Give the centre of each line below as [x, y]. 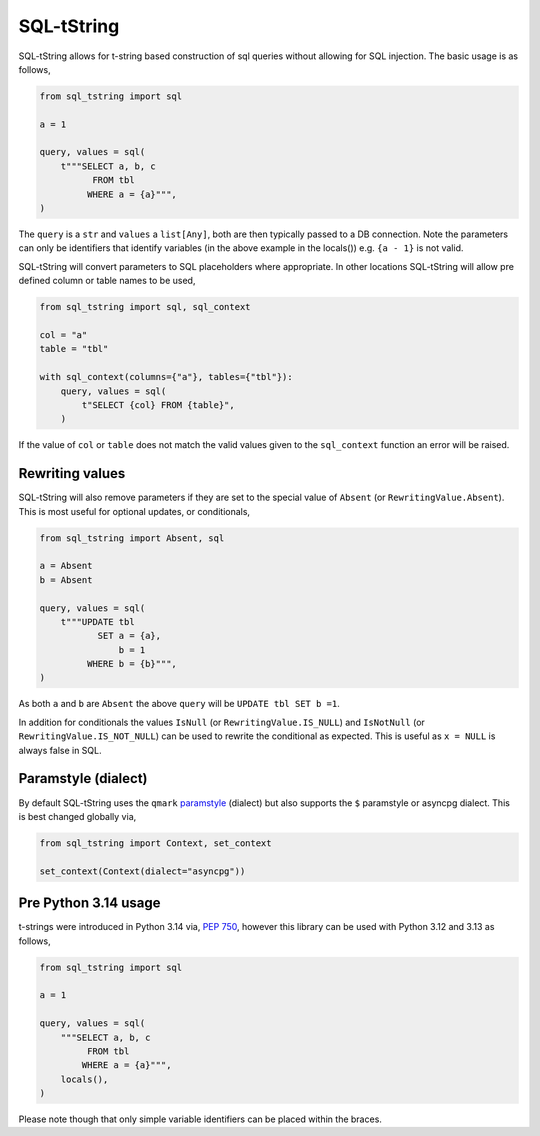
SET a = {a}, [129, 636]
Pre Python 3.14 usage [89, 903]
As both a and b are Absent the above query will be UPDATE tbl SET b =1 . [179, 704]
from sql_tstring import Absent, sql [132, 538]
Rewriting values [72, 473]
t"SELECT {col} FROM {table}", [158, 404]
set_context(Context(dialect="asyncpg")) [142, 871]
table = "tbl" [74, 349]
